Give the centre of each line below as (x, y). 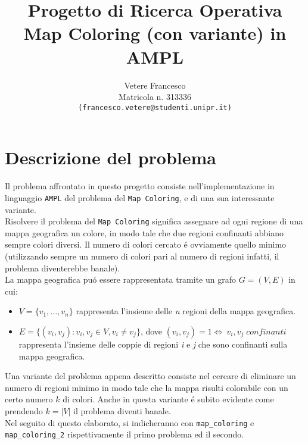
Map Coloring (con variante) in (155, 33)
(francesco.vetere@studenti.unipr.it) (155, 107)
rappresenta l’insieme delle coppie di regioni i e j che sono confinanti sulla (153, 344)
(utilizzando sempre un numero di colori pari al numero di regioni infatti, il (142, 256)
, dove (151, 331)
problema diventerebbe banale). (62, 268)
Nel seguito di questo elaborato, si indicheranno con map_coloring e (130, 422)
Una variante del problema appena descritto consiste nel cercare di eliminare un (150, 376)
